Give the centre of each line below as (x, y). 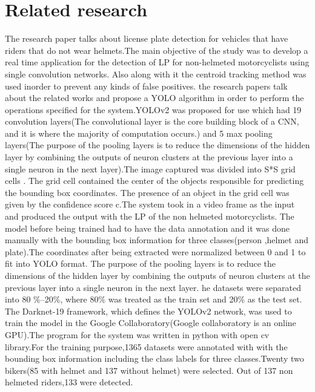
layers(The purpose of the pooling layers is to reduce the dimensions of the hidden (157, 145)
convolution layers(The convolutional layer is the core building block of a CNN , (152, 121)
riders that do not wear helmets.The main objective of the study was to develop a (157, 50)
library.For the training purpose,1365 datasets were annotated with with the (146, 346)
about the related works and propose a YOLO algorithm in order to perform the (154, 98)
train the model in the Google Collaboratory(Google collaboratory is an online (151, 323)
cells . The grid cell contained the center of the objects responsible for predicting (154, 181)
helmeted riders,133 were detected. (69, 382)
